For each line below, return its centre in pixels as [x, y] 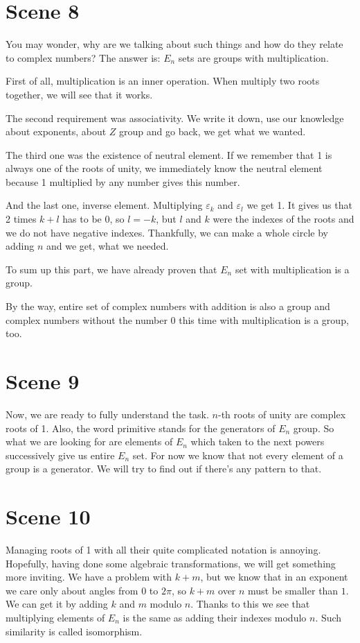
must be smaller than [293, 590]
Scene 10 [48, 516]
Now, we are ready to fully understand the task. [107, 414]
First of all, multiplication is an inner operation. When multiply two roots [163, 81]
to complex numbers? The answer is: [83, 57]
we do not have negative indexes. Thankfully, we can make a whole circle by [167, 232]
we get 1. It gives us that [299, 205]
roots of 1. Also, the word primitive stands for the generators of [141, 428]
